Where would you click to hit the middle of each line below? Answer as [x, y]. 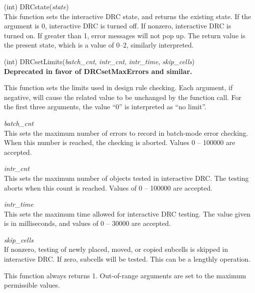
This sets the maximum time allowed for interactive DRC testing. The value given [127, 213]
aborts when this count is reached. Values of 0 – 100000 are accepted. [108, 187]
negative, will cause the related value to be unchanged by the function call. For [123, 97]
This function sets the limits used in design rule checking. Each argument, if [118, 87]
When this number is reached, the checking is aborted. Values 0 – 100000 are [120, 142]
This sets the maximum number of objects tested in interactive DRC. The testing [127, 178]
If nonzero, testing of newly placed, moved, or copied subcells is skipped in [116, 249]
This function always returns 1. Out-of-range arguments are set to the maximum [125, 275]
